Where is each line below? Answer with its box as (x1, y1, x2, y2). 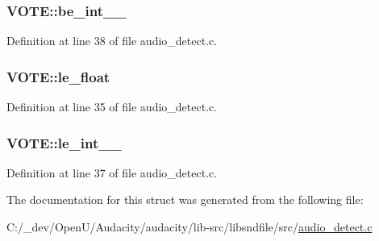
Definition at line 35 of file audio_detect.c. (6, 98, 218, 115)
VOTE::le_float (6, 66, 110, 86)
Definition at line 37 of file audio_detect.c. (6, 164, 218, 181)
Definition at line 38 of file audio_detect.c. (6, 32, 218, 49)
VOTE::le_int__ (6, 132, 122, 152)
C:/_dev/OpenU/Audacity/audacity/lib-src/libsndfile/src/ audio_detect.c (6, 218, 373, 235)
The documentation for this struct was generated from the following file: (6, 191, 364, 208)
